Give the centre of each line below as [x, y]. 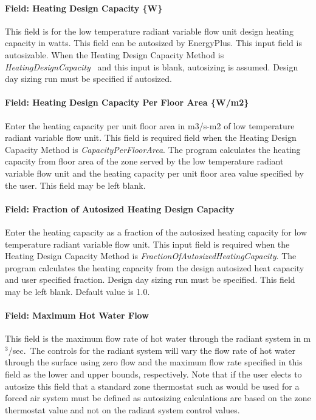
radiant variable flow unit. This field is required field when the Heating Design [151, 137]
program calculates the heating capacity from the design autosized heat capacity [155, 267]
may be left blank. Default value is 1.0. [77, 291]
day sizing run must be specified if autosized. [88, 79]
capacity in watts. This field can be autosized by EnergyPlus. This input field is [153, 43]
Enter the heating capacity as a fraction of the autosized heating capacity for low [156, 232]
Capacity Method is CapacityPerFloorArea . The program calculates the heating [153, 149]
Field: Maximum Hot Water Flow [77, 315]
